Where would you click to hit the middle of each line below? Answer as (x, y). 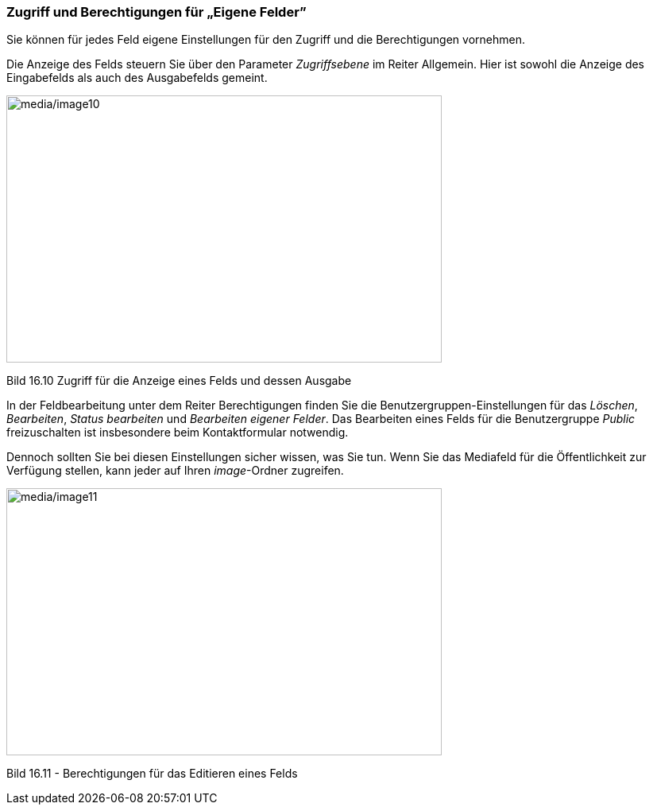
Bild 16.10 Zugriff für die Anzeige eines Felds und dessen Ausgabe (179, 381)
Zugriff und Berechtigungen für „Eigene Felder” (156, 12)
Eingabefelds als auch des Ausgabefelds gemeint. (137, 78)
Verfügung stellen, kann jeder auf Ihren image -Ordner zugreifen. (175, 471)
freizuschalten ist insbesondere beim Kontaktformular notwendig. (178, 433)
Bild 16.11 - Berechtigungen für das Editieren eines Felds (152, 774)
